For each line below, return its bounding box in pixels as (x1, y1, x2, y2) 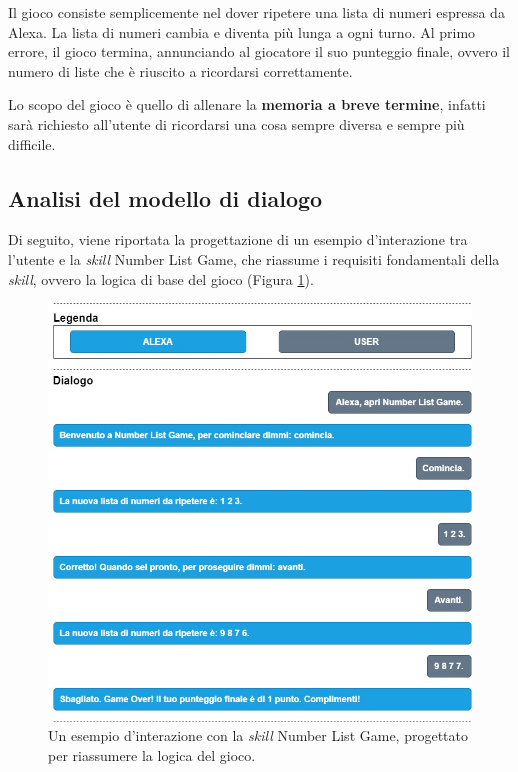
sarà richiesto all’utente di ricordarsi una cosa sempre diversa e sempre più (8, 113, 465, 134)
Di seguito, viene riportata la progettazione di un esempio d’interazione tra (8, 229, 468, 250)
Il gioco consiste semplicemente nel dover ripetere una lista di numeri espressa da (8, 2, 505, 22)
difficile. (8, 133, 56, 154)
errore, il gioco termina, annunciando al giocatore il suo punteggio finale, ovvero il (8, 41, 511, 62)
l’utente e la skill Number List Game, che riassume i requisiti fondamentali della (8, 248, 500, 269)
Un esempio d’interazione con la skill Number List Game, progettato (48, 725, 468, 746)
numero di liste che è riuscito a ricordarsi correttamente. (8, 60, 353, 81)
